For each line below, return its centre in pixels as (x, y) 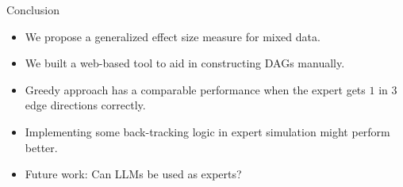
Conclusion (33, 10)
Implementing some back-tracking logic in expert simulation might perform (207, 131)
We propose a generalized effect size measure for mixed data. (173, 36)
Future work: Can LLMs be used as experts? (133, 174)
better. (41, 147)
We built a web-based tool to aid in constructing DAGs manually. (185, 63)
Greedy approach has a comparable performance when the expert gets (195, 89)
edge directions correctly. (85, 105)
